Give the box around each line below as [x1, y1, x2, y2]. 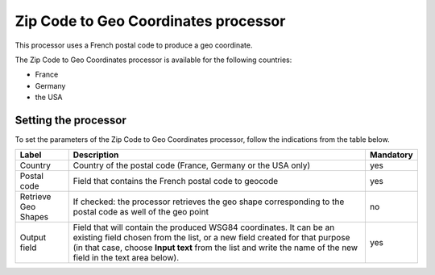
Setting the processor [14, 113, 126, 127]
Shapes [19, 211, 49, 223]
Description [72, 149, 119, 160]
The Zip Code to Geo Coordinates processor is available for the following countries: [14, 55, 292, 65]
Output [19, 232, 47, 244]
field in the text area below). [72, 252, 180, 264]
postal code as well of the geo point [72, 206, 209, 218]
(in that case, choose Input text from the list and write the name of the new [72, 242, 358, 253]
